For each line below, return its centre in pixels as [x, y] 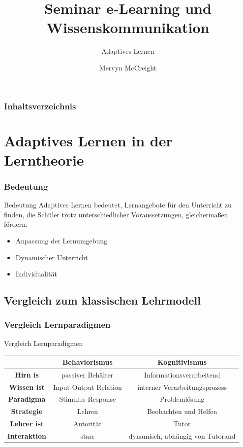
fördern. [16, 224]
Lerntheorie [44, 159]
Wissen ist [27, 387]
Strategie [27, 411]
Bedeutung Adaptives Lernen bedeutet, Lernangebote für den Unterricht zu [118, 205]
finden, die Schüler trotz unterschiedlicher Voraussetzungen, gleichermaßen [116, 214]
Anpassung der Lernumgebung [61, 240]
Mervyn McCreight [128, 67]
